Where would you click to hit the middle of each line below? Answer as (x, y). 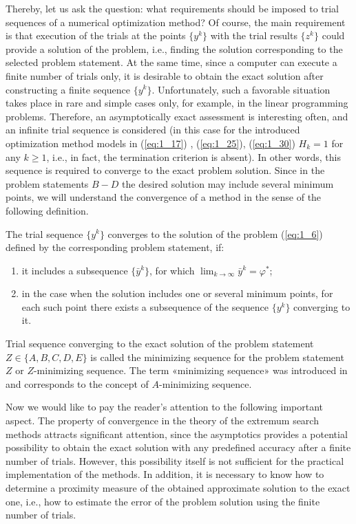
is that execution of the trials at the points (96, 35)
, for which (172, 270)
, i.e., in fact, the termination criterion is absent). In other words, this (193, 156)
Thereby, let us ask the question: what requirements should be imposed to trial (172, 8)
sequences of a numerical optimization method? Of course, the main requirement (176, 22)
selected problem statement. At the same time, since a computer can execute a (171, 62)
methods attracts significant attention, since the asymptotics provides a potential (177, 434)
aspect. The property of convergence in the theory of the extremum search (162, 421)
